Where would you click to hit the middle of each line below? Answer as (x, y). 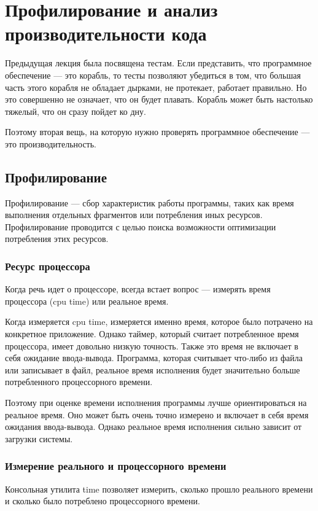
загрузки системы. (39, 438)
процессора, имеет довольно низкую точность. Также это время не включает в (152, 345)
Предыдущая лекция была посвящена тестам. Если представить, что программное (158, 63)
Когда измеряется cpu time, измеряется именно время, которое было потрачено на (159, 322)
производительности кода (106, 33)
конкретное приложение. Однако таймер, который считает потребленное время (152, 334)
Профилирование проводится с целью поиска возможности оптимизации (141, 226)
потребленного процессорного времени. (79, 382)
